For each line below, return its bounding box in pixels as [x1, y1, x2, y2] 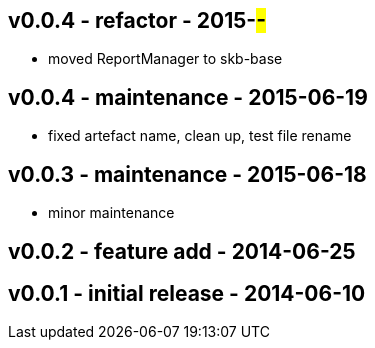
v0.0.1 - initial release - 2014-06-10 [8, 280, 366, 306]
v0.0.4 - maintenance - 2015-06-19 [8, 84, 368, 110]
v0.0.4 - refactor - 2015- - [8, 8, 266, 33]
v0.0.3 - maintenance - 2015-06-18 [8, 161, 367, 187]
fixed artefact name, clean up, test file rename [48, 127, 352, 145]
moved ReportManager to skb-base [48, 50, 283, 68]
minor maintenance [48, 204, 175, 222]
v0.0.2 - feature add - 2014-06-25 [8, 238, 356, 264]
